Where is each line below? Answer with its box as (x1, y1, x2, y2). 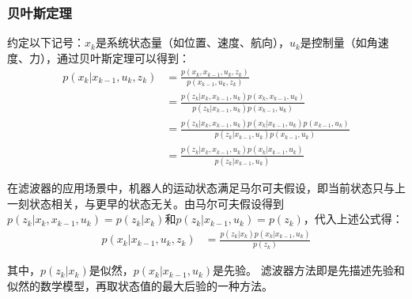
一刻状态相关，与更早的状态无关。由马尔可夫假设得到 (7, 195, 284, 211)
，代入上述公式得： (303, 210, 403, 227)
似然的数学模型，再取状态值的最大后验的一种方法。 (7, 278, 273, 294)
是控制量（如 (300, 34, 367, 51)
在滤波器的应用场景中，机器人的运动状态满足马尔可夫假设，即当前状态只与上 (7, 180, 406, 196)
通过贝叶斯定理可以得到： (56, 49, 190, 66)
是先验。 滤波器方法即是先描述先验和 (213, 262, 405, 278)
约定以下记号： (7, 34, 85, 51)
